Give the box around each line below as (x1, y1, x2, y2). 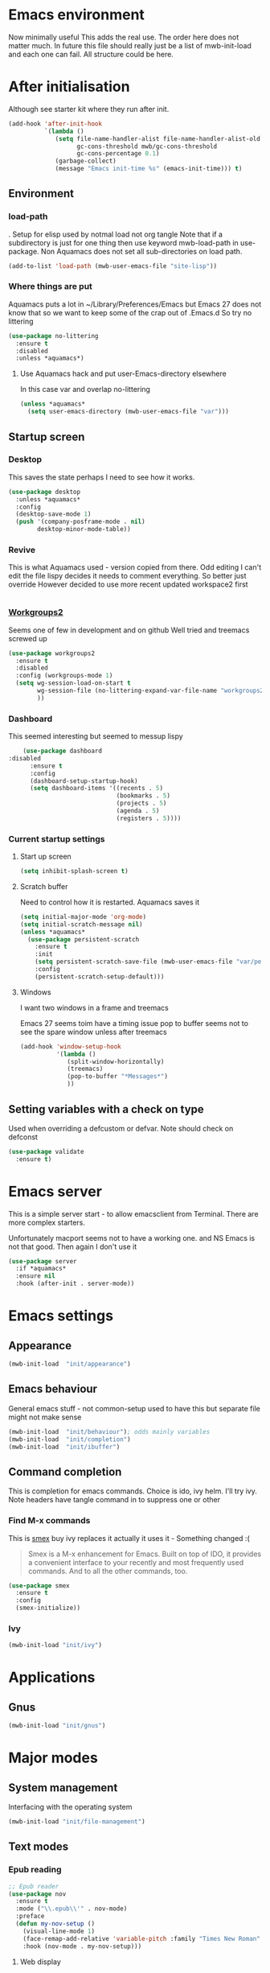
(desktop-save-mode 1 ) (15, 510, 92, 518)
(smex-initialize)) (15, 1604, 81, 1613)
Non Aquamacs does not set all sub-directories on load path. (40, 246, 243, 256)
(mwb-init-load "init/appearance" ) (8, 1360, 131, 1369)
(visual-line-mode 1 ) (22, 1927, 95, 1935)
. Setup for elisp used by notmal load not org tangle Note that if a (8, 229, 223, 239)
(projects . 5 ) (116, 799, 167, 808)
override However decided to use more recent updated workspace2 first (8, 579, 248, 589)
